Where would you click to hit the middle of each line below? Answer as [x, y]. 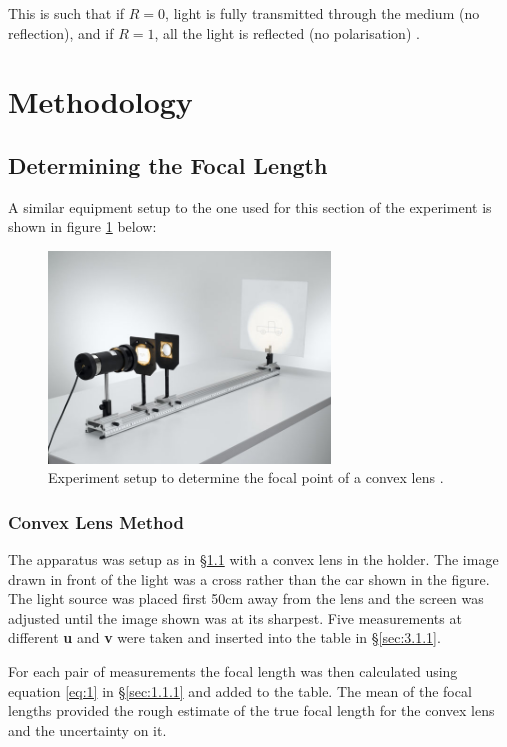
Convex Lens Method [96, 521]
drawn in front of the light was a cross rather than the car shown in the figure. [249, 578]
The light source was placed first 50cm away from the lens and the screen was [246, 598]
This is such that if [66, 13]
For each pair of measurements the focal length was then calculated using [233, 670]
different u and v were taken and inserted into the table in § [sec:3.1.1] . [224, 637]
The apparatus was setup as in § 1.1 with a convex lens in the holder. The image [253, 558]
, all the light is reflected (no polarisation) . [287, 32]
